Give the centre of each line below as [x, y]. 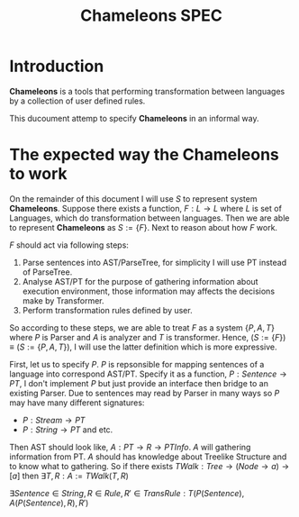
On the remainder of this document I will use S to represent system [133, 198]
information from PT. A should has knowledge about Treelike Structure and [148, 457]
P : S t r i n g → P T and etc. [68, 430]
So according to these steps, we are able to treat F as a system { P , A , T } [142, 327]
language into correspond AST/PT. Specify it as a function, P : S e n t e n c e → [148, 374]
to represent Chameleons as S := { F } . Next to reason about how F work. [143, 227]
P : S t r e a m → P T [54, 420]
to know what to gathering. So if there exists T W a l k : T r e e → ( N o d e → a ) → [149, 466]
